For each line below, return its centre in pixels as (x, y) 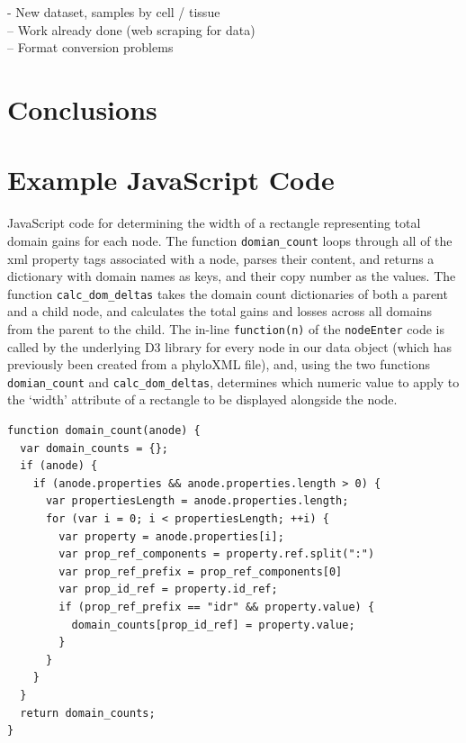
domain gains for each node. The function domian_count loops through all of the (230, 240)
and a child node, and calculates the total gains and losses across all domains (220, 311)
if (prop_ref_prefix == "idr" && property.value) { (217, 607)
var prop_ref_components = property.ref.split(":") (217, 554)
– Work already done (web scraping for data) (131, 29)
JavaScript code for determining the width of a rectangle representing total (214, 223)
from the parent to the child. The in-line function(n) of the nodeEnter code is (226, 328)
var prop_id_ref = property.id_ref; (168, 589)
